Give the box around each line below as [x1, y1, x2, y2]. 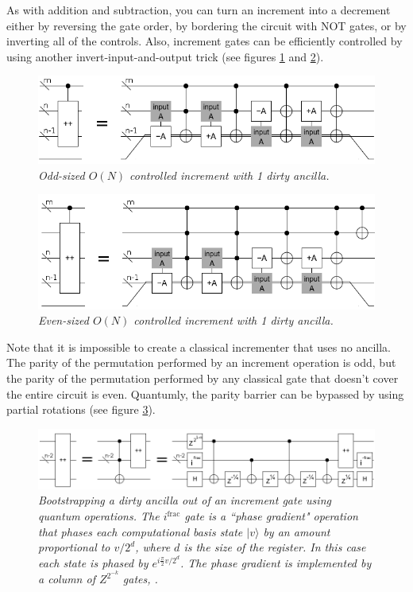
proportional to [38, 539, 110, 555]
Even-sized [38, 312, 89, 329]
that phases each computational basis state [38, 523, 243, 539]
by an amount [263, 523, 330, 539]
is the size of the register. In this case [183, 539, 366, 555]
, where [135, 539, 171, 555]
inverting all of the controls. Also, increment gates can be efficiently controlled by [6, 33, 403, 49]
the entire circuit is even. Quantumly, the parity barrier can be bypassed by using [6, 385, 404, 402]
